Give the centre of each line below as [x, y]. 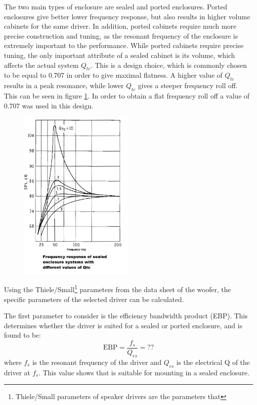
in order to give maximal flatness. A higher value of [145, 75]
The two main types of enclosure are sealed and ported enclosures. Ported [116, 6]
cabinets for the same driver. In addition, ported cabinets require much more [120, 26]
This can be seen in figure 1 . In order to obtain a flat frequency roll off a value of [127, 95]
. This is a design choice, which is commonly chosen [169, 65]
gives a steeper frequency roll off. [188, 85]
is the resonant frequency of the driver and [97, 362]
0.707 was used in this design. [49, 105]
